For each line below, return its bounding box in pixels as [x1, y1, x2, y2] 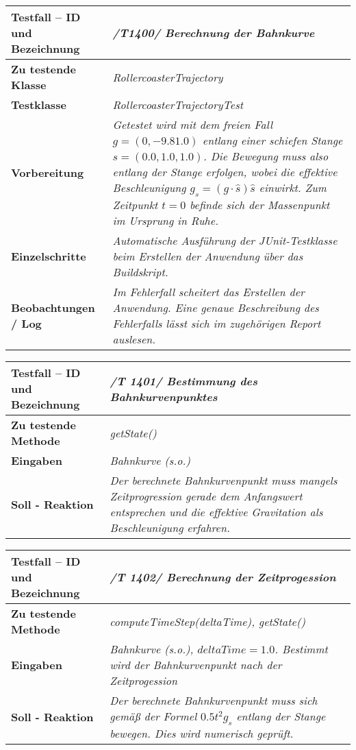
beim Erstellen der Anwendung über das [112, 248, 303, 265]
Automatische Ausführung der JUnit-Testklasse [112, 232, 338, 249]
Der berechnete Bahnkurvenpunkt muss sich [110, 692, 318, 709]
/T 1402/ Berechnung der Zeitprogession [110, 569, 336, 585]
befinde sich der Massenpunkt [190, 197, 330, 213]
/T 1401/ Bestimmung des [110, 372, 257, 389]
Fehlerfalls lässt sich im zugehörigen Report [112, 315, 321, 332]
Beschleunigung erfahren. [110, 520, 230, 536]
